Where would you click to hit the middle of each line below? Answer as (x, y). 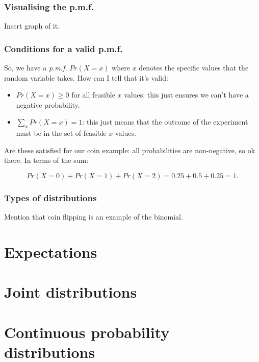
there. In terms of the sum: (46, 160)
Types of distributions (50, 197)
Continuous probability (87, 332)
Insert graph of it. (32, 26)
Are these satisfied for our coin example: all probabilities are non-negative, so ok (130, 150)
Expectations (51, 251)
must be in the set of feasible (61, 133)
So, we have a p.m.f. (36, 68)
